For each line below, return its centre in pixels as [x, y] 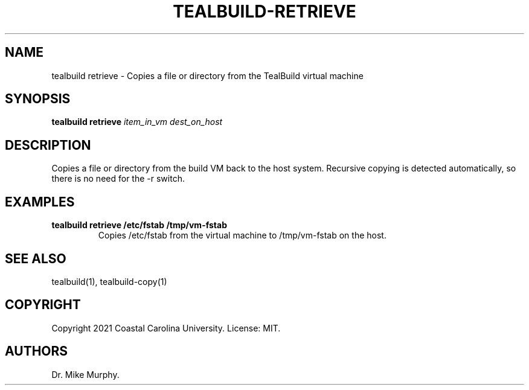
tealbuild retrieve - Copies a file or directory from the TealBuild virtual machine [207, 75]
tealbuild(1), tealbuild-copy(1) [109, 281]
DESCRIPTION [48, 145]
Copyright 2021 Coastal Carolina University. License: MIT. [166, 328]
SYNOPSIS [38, 99]
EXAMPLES [40, 202]
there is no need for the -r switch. [118, 179]
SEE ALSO [36, 258]
